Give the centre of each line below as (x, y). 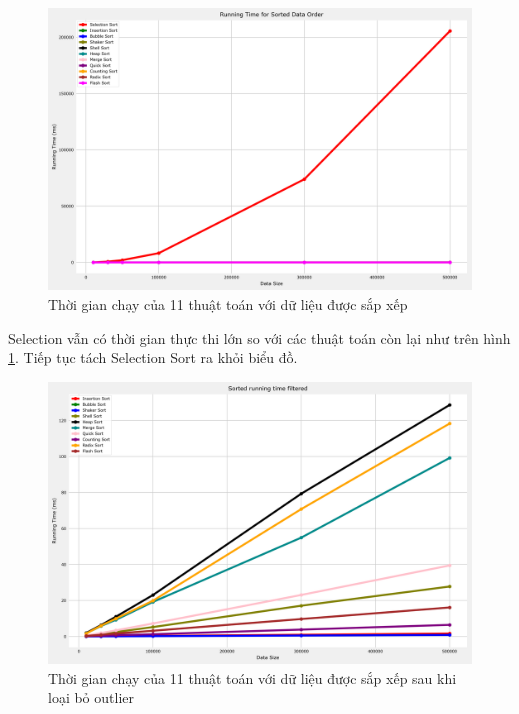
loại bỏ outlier (91, 697)
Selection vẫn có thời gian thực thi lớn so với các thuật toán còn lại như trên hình (259, 337)
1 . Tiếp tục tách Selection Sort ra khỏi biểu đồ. (153, 357)
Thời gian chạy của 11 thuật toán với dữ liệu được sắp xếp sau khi (252, 677)
